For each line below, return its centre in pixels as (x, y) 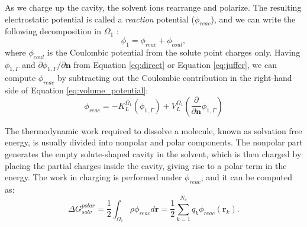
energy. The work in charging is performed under (93, 177)
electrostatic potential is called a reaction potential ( (100, 19)
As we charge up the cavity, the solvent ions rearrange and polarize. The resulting (153, 7)
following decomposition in (53, 31)
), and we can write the (253, 19)
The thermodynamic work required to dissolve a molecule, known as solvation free (153, 130)
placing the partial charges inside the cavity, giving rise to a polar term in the (146, 165)
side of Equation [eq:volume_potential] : (77, 90)
